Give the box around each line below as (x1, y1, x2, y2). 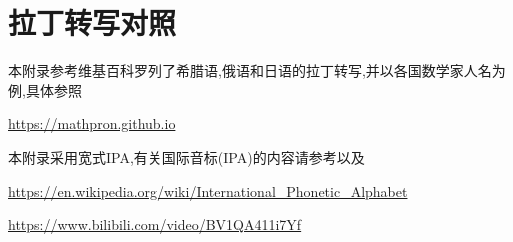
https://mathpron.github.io (8, 113, 176, 134)
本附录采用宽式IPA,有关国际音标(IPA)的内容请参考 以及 (8, 146, 365, 167)
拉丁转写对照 (8, 2, 177, 43)
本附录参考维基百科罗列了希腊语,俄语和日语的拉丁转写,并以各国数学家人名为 (8, 60, 506, 81)
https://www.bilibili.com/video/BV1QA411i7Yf (8, 214, 302, 235)
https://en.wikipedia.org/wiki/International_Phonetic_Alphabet (8, 180, 408, 201)
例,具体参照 (8, 79, 82, 100)
